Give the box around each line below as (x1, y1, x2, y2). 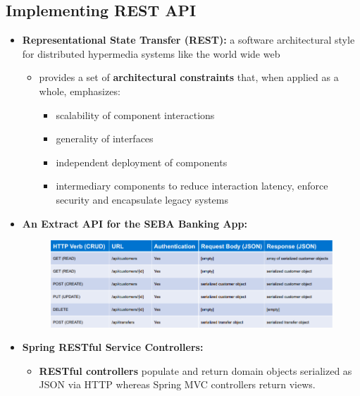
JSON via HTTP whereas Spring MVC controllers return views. (39, 377, 316, 392)
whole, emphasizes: (39, 83, 120, 98)
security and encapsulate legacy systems (56, 192, 228, 206)
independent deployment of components (56, 154, 228, 169)
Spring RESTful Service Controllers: (22, 340, 204, 354)
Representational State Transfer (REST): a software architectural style (22, 32, 355, 47)
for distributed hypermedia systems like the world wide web (22, 46, 280, 61)
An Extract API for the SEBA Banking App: (22, 216, 247, 230)
